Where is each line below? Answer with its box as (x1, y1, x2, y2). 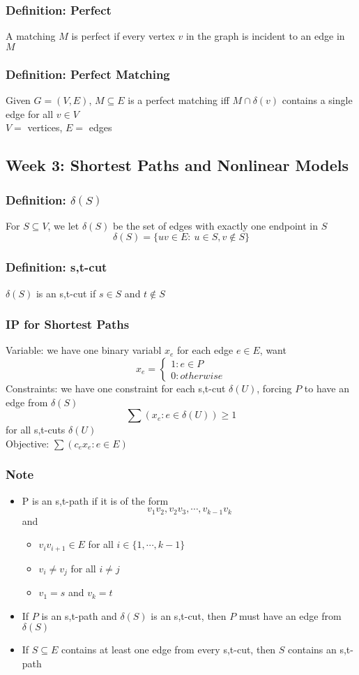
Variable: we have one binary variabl (6, 343, 162, 357)
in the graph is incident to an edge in (185, 29, 345, 43)
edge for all (6, 106, 54, 121)
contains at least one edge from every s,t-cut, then (61, 642, 276, 657)
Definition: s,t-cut (6, 258, 107, 276)
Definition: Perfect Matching (6, 65, 170, 82)
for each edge (177, 343, 234, 357)
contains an (288, 642, 337, 657)
